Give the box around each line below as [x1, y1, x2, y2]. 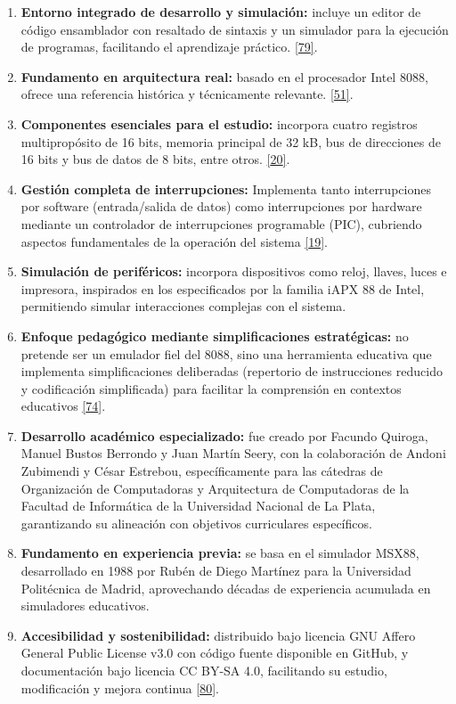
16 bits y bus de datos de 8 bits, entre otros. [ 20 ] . [20, 150, 290, 168]
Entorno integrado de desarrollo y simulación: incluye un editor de [20, 3, 421, 20]
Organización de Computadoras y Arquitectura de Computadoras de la [20, 479, 410, 497]
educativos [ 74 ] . [20, 397, 106, 415]
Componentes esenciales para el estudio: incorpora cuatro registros [20, 114, 418, 133]
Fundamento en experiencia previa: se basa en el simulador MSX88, [20, 544, 419, 562]
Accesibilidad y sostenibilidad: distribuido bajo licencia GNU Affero [20, 626, 416, 644]
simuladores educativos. [20, 596, 150, 615]
